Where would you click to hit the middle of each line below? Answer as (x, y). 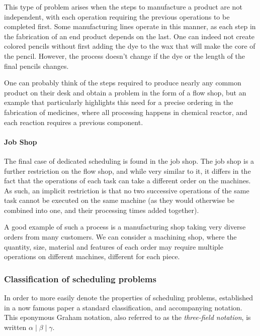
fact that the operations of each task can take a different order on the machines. (127, 181)
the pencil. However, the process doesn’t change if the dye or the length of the (125, 55)
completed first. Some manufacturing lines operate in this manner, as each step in (130, 26)
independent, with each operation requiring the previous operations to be (117, 16)
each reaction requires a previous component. (74, 122)
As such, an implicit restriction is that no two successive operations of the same (127, 190)
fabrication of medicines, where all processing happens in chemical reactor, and (126, 112)
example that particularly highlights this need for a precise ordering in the (119, 102)
